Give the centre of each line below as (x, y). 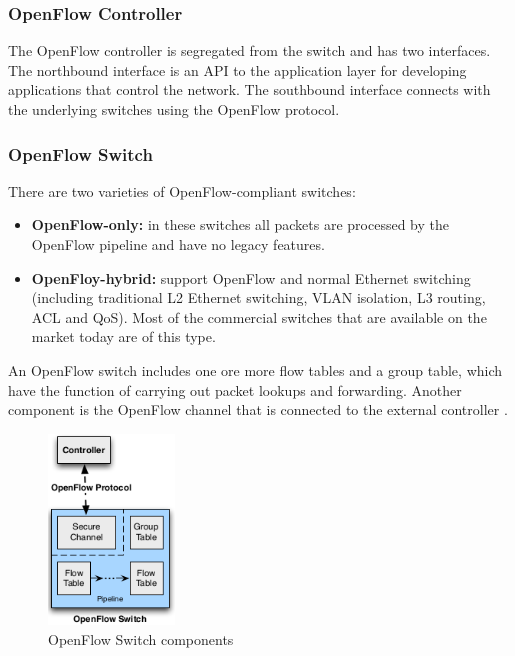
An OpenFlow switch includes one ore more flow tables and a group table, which (255, 369)
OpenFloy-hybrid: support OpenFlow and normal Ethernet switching (251, 277)
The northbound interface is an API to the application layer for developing (237, 69)
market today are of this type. (123, 336)
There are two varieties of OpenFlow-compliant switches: (182, 190)
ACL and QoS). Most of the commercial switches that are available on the (259, 316)
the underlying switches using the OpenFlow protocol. (174, 109)
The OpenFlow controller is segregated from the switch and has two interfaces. (249, 50)
